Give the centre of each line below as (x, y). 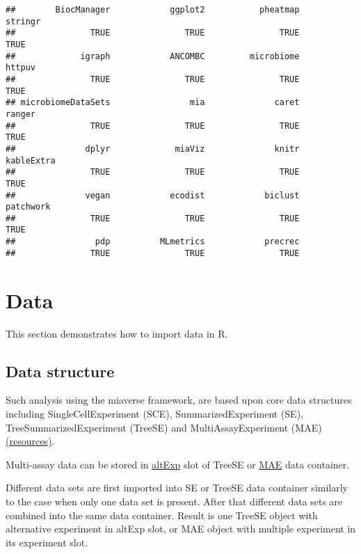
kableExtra (31, 160)
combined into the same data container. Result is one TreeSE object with (162, 515)
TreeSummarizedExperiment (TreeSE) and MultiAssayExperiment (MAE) (164, 427)
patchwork (28, 207)
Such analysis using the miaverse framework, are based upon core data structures (179, 400)
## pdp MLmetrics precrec (153, 242)
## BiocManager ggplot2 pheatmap (153, 10)
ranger (21, 114)
